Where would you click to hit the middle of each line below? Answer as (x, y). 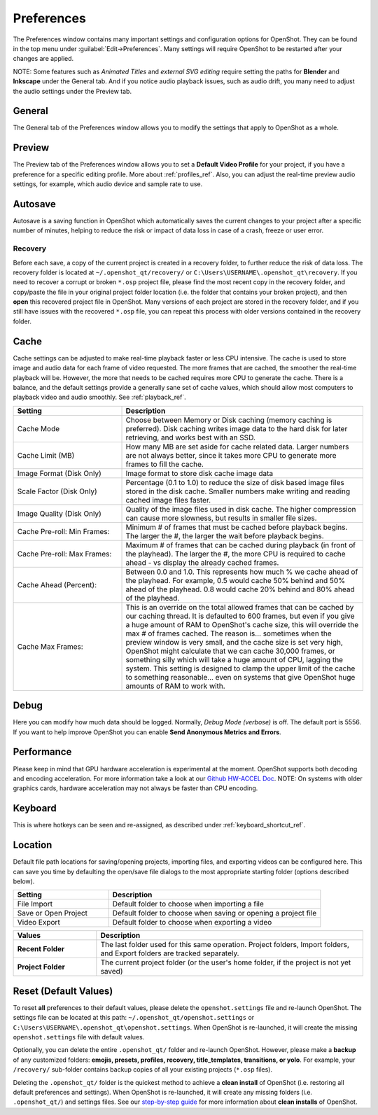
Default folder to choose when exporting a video (192, 923)
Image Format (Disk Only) (59, 473)
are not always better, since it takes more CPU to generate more (231, 455)
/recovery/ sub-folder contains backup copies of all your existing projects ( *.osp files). (143, 1070)
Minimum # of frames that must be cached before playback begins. (237, 527)
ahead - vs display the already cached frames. (202, 562)
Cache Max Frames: (50, 646)
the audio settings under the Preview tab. (72, 91)
